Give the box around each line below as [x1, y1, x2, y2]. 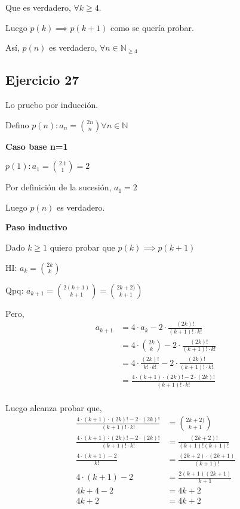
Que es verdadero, [5, 1, 71, 13]
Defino [5, 118, 29, 131]
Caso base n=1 [5, 140, 68, 152]
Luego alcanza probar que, [5, 401, 102, 414]
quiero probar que [50, 240, 115, 253]
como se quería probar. [110, 21, 194, 33]
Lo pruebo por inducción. [5, 98, 99, 110]
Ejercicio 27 [5, 70, 79, 89]
